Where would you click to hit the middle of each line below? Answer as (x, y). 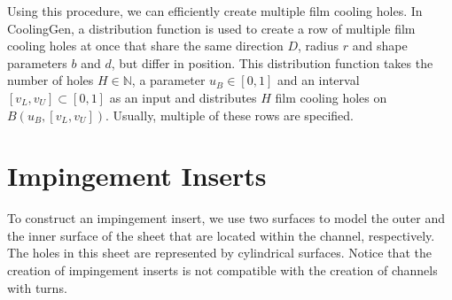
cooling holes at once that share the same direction (145, 46)
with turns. (37, 287)
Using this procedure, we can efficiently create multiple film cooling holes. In (215, 11)
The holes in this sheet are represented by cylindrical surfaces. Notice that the (219, 253)
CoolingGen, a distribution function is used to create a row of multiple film (211, 28)
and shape (380, 46)
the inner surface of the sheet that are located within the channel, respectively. (221, 235)
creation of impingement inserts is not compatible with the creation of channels (222, 270)
